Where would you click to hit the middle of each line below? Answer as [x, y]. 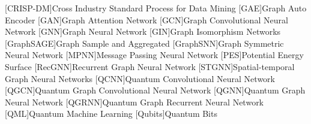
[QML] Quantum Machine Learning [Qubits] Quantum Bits [111, 114]
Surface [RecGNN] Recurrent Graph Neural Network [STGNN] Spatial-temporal [150, 66]
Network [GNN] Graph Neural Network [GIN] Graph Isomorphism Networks [143, 31]
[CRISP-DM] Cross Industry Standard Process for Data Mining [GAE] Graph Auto [156, 8]
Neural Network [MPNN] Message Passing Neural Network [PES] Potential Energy [154, 55]
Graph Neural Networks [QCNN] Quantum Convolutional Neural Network [140, 78]
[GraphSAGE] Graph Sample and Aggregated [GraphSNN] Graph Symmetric [144, 43]
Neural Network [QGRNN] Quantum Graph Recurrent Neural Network [134, 102]
